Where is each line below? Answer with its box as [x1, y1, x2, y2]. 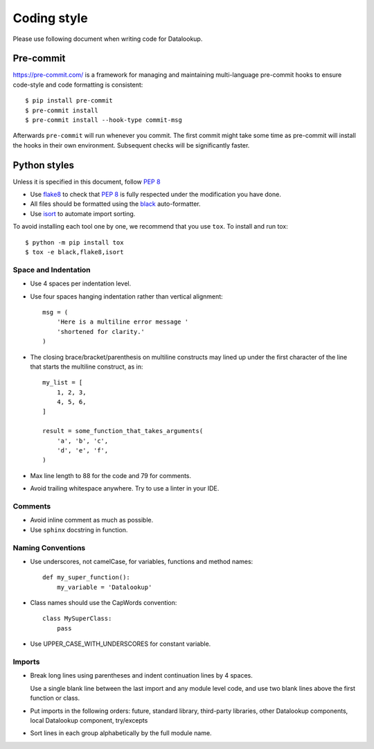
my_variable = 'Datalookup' [56, 583, 152, 591]
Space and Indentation [12, 265, 91, 274]
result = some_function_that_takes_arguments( [42, 427, 204, 435]
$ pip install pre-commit [25, 97, 114, 105]
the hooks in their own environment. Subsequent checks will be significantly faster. [12, 141, 250, 149]
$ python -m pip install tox [25, 238, 124, 246]
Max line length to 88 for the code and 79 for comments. [30, 471, 192, 479]
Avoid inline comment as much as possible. [30, 516, 154, 525]
